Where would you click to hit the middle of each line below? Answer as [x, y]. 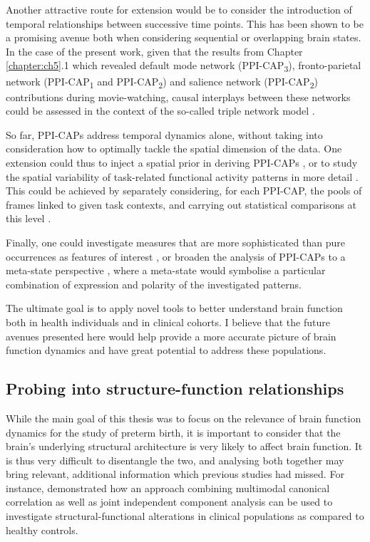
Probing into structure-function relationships [175, 389]
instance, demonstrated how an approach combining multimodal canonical [168, 488]
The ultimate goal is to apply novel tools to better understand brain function [174, 308]
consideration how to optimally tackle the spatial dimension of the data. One [174, 148]
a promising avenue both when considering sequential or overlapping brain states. [184, 37]
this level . [29, 218]
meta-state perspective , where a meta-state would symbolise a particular [166, 270]
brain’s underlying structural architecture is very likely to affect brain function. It [184, 446]
